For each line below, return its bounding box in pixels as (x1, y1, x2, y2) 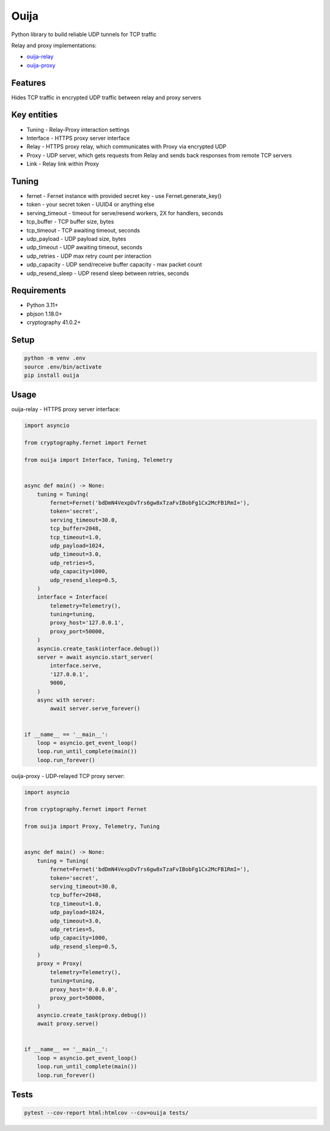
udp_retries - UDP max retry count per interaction (26, 252, 152, 260)
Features (11, 77, 46, 88)
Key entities (11, 110, 58, 120)
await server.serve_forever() (50, 705, 141, 712)
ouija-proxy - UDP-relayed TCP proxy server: (11, 772, 125, 779)
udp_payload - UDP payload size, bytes (26, 235, 127, 242)
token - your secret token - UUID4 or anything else (26, 201, 155, 208)
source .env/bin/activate (24, 363, 102, 370)
